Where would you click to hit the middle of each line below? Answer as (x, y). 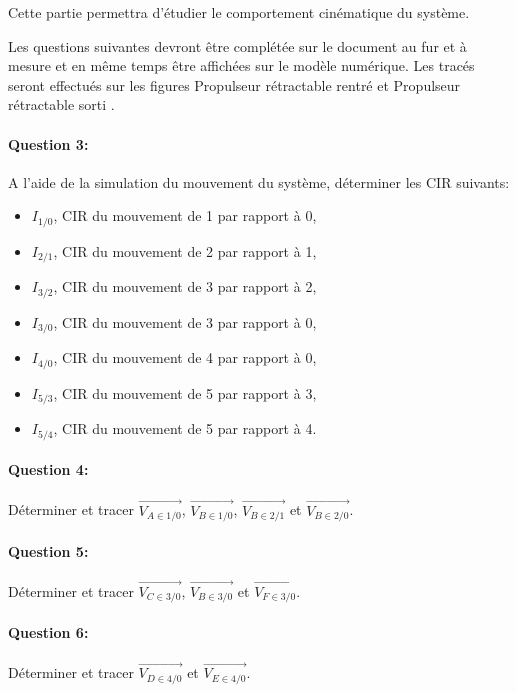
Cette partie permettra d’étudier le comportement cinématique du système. (239, 12)
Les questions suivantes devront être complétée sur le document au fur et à (237, 45)
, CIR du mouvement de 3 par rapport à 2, (185, 286)
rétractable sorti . (61, 104)
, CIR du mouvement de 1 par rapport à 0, (185, 215)
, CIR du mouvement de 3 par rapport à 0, (185, 321)
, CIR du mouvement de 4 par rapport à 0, (185, 357)
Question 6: (48, 632)
